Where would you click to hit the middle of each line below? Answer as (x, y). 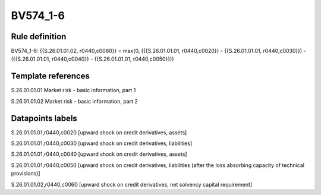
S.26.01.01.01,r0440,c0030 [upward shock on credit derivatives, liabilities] (102, 143)
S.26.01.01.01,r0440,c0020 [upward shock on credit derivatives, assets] (99, 132)
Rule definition (39, 37)
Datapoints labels (44, 118)
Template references (51, 76)
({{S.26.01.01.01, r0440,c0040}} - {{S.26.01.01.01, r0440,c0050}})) (92, 59)
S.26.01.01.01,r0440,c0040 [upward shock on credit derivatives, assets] (99, 154)
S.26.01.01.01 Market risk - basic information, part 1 (73, 90)
